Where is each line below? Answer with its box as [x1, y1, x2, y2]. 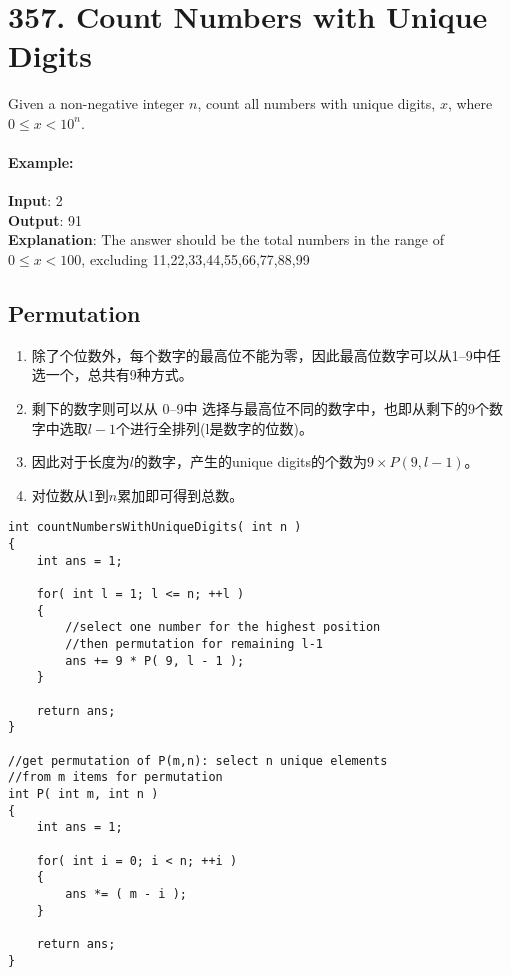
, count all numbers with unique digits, [197, 93, 436, 114]
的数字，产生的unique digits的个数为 [133, 451, 368, 472]
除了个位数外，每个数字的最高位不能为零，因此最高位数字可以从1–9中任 [31, 344, 501, 365]
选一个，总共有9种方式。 [31, 364, 193, 385]
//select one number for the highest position [65, 620, 381, 635]
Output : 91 [8, 209, 83, 230]
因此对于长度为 [31, 451, 130, 472]
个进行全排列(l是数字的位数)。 [116, 417, 313, 438]
